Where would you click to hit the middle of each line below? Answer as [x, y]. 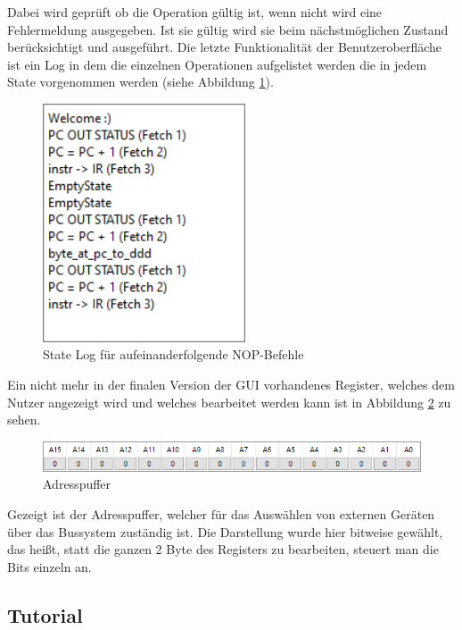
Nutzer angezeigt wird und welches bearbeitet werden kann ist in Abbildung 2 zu [229, 402]
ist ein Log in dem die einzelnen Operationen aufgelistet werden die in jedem [217, 64]
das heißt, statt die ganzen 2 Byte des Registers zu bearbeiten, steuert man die [223, 549]
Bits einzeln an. [49, 566]
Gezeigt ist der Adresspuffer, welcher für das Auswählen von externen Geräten [221, 513]
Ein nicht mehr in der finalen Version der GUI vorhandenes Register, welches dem [231, 385]
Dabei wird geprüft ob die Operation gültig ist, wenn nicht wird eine [195, 12]
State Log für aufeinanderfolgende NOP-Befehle [173, 354]
